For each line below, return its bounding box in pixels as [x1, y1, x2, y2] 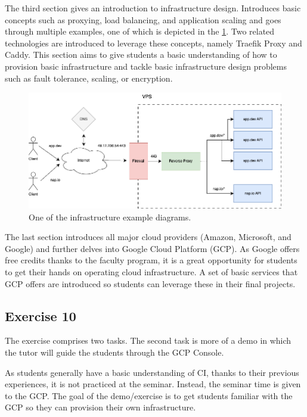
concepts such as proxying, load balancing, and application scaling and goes [5, 13, 281, 26]
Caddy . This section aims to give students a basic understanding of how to [5, 48, 277, 61]
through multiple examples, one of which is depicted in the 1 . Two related [5, 25, 275, 38]
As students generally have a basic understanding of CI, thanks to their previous [5, 366, 299, 378]
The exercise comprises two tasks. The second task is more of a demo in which [5, 334, 292, 347]
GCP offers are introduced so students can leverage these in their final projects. [5, 277, 296, 290]
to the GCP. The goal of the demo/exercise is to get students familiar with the [5, 389, 293, 402]
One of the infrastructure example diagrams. [29, 210, 191, 223]
